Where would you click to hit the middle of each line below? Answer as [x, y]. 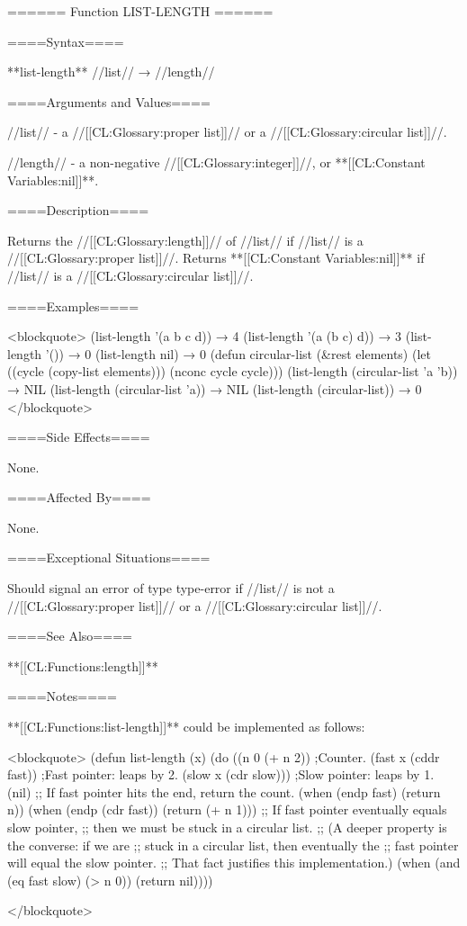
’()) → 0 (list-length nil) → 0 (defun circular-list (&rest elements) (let [238, 353]
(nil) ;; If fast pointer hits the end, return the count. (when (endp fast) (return [224, 791]
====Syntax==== [66, 41]
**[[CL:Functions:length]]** [83, 665]
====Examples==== [73, 306]
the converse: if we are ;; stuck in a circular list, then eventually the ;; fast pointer [233, 845]
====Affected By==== [79, 497]
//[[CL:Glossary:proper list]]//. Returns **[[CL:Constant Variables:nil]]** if [216, 258]
